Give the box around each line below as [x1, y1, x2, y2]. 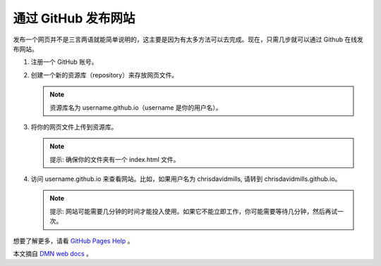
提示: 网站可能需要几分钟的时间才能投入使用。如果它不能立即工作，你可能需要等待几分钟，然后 [49, 207, 325, 215]
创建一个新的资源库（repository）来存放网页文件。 [30, 70, 179, 79]
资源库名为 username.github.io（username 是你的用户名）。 [49, 103, 222, 112]
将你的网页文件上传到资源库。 [30, 122, 118, 131]
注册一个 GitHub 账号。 [30, 58, 98, 66]
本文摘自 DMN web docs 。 [13, 250, 93, 258]
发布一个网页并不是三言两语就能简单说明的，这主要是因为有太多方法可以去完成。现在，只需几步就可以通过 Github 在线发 [13, 35, 363, 44]
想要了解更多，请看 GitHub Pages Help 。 [13, 236, 134, 245]
